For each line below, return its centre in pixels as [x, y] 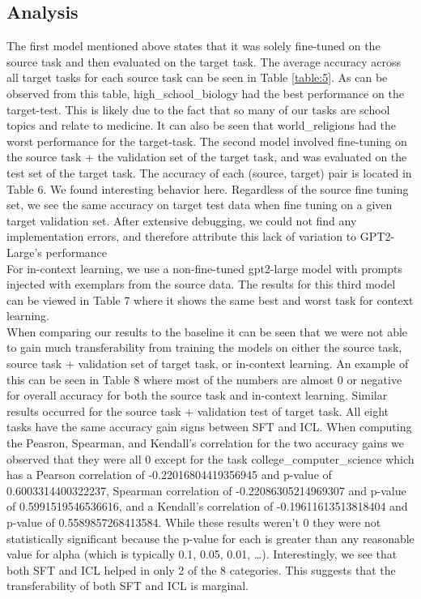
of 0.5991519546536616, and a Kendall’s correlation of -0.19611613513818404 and [207, 506]
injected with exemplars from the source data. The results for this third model [201, 284]
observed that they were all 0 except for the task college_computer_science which [210, 458]
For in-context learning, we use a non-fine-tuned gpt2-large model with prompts [204, 268]
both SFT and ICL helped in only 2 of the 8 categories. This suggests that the [201, 569]
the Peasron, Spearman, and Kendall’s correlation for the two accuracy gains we [206, 443]
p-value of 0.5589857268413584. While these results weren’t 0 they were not [194, 522]
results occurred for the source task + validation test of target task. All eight [198, 411]
